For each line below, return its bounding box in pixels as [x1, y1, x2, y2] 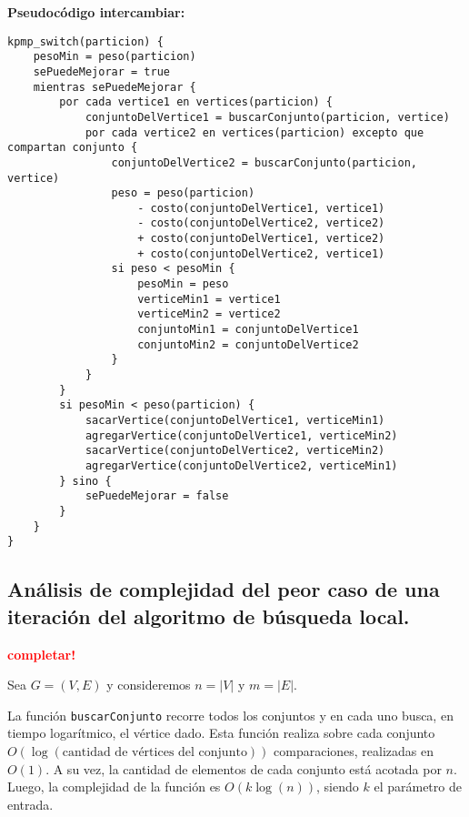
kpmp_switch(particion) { [7, 35, 164, 48]
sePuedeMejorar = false [85, 489, 229, 503]
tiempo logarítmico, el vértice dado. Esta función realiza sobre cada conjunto [7, 723, 435, 742]
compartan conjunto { [7, 141, 138, 155]
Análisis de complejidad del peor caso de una [7, 575, 440, 603]
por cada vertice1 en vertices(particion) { [59, 96, 333, 109]
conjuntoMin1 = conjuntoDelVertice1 [137, 323, 359, 337]
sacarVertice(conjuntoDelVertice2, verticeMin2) [85, 444, 385, 458]
